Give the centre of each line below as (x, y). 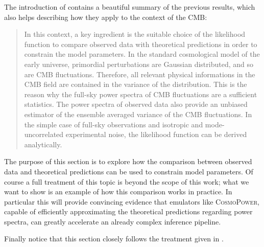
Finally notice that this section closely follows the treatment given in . (114, 239)
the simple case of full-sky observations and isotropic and (114, 124)
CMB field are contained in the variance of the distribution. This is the (136, 84)
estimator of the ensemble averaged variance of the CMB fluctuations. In (138, 114)
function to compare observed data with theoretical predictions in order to (141, 44)
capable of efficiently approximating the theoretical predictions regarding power (128, 211)
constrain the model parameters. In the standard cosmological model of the (142, 54)
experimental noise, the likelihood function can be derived (156, 134)
